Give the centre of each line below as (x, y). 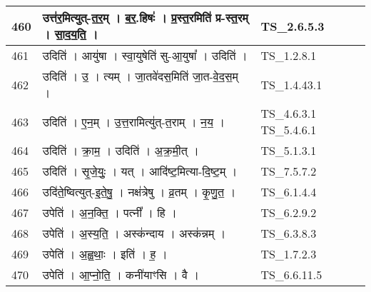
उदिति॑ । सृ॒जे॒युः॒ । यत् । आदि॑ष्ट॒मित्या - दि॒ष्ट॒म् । (140, 171)
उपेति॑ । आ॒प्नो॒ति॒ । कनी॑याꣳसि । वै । (121, 275)
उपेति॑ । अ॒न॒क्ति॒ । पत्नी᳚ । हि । (110, 212)
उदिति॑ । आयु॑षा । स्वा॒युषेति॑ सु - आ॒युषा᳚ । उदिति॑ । (145, 55)
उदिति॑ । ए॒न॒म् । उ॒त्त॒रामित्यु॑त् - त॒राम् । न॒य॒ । (133, 121)
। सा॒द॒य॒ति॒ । (70, 34)
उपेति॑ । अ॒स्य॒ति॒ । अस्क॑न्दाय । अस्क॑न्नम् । (134, 233)
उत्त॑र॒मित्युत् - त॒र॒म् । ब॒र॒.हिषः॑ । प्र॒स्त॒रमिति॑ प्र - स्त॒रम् (145, 17)
